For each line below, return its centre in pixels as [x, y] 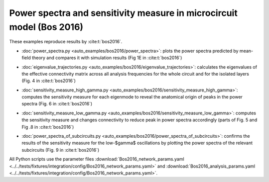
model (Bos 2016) [46, 27]
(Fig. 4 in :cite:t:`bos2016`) [49, 81]
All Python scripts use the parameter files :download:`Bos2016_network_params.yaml [97, 159]
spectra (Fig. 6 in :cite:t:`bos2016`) [57, 104]
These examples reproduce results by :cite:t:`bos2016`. [66, 42]
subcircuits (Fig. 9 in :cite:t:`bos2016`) [61, 150]
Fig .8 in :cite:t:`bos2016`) [48, 127]
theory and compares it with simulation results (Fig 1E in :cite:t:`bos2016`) [107, 58]
